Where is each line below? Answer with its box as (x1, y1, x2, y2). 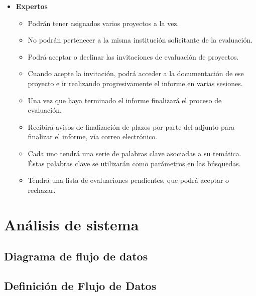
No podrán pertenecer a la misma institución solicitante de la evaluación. (28, 35, 253, 45)
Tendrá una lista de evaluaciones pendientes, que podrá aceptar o (28, 175, 229, 185)
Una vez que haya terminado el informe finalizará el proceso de (28, 95, 222, 105)
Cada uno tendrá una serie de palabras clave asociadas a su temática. (28, 148, 241, 158)
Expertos (16, 1, 48, 11)
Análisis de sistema (4, 214, 139, 234)
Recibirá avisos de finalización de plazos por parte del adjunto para (28, 121, 235, 132)
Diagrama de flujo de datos (4, 248, 148, 264)
